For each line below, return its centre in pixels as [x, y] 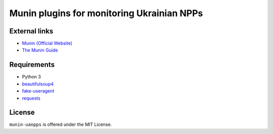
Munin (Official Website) [47, 43]
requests [31, 98]
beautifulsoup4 [38, 84]
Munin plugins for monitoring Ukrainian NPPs [106, 13]
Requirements [32, 65]
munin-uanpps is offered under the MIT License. [61, 124]
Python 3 [32, 77]
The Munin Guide [40, 50]
